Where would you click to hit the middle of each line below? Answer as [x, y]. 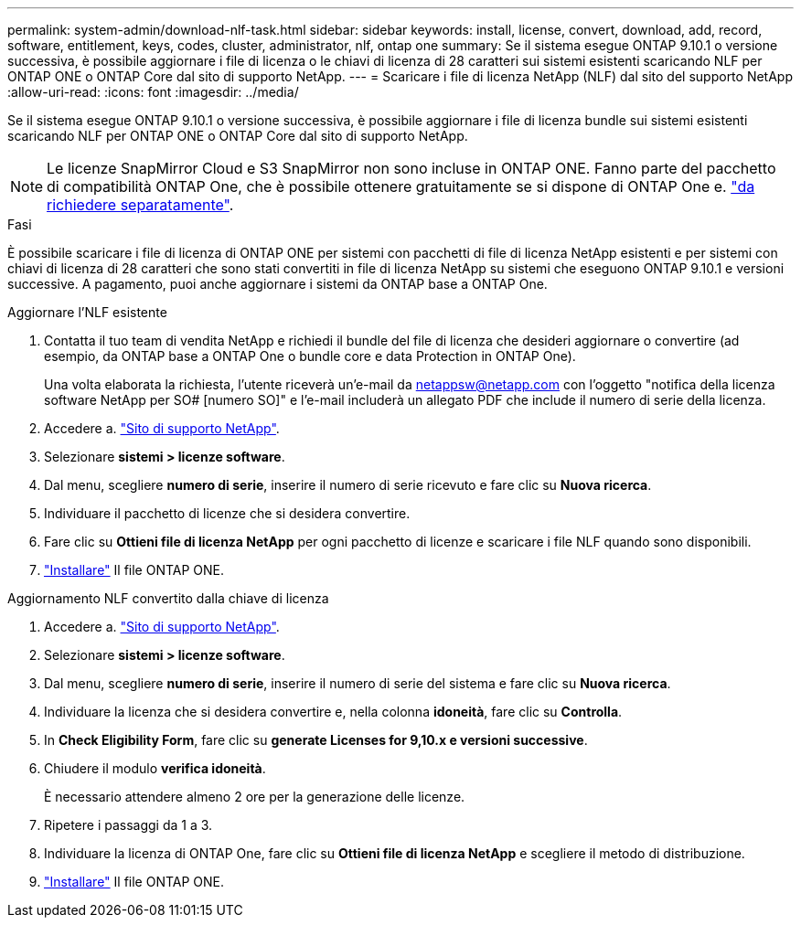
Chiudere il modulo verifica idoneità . [155, 768]
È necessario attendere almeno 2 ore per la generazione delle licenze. [255, 797]
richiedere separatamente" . [140, 205]
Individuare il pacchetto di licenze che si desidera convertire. [227, 513]
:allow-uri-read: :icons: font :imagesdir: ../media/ [153, 92]
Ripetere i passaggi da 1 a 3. [128, 825]
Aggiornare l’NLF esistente [87, 312]
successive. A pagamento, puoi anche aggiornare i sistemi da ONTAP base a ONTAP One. [278, 284]
